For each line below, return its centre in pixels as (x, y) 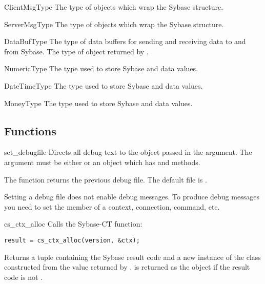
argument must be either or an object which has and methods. (102, 162)
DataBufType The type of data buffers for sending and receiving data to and (125, 41)
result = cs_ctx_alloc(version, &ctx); (72, 240)
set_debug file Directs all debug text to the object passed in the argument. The (128, 152)
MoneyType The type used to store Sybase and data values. (98, 103)
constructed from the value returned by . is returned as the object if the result (127, 267)
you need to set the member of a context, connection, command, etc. (112, 206)
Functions (30, 130)
